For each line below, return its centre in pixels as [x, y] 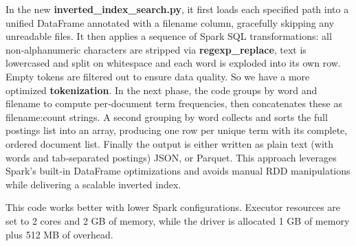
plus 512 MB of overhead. [59, 234]
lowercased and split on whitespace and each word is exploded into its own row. [173, 63]
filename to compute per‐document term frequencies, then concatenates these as [174, 103]
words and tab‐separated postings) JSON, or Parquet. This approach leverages [171, 157]
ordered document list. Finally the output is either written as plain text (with [170, 143]
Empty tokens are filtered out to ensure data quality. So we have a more [158, 76]
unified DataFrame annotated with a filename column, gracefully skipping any [170, 22]
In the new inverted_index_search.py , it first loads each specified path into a [177, 9]
